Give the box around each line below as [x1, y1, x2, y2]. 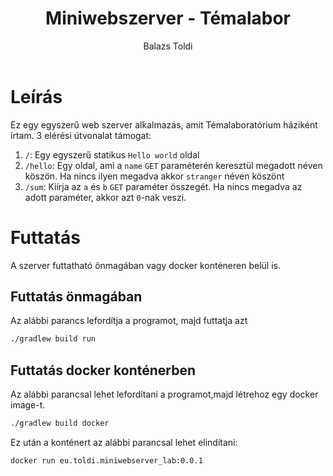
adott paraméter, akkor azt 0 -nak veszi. [24, 191, 187, 203]
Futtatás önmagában [10, 288, 143, 306]
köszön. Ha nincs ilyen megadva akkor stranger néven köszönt [24, 170, 285, 182]
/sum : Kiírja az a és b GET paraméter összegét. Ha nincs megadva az [24, 180, 303, 192]
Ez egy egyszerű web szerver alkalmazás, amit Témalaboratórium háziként [10, 118, 318, 131]
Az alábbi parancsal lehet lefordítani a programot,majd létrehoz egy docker [10, 388, 319, 401]
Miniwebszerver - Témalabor [45, 7, 291, 30]
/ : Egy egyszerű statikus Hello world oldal [24, 148, 200, 161]
